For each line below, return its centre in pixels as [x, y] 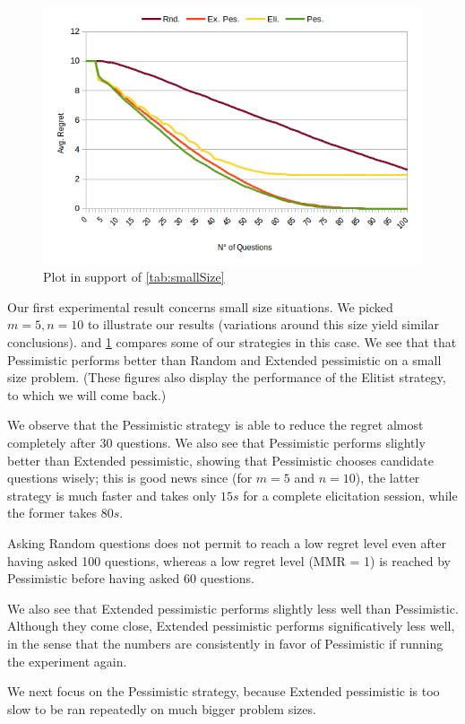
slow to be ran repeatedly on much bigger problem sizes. [162, 708]
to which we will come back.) [87, 394]
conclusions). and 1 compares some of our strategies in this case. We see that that [232, 342]
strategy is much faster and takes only [112, 495]
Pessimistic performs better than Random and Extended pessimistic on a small [224, 359]
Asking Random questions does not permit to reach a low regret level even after [227, 543]
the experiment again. [67, 661]
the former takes [52, 513]
